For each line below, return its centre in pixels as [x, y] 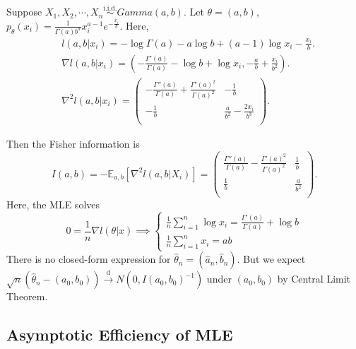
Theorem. [27, 296]
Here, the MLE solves [53, 205]
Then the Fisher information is [73, 144]
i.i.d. [110, 8]
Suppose [24, 12]
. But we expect [271, 259]
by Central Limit [314, 279]
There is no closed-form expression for [89, 259]
